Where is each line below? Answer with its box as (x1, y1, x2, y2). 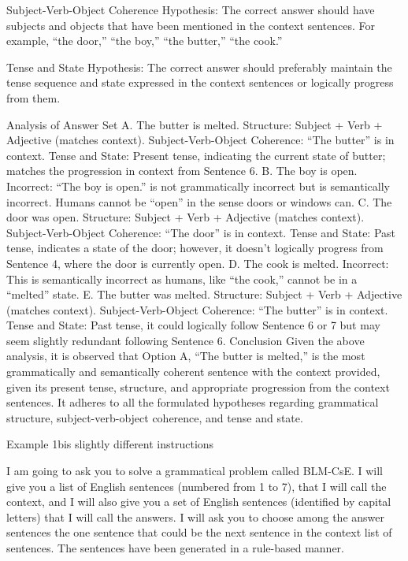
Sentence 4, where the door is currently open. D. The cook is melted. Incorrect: (6, 254, 389, 271)
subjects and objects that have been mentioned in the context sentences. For (6, 17, 376, 33)
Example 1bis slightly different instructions (6, 436, 214, 452)
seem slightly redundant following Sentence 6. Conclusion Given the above (6, 332, 365, 348)
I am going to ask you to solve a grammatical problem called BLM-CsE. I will (6, 463, 384, 479)
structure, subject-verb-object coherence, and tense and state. (6, 409, 303, 425)
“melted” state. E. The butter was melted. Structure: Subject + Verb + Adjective (6, 286, 402, 303)
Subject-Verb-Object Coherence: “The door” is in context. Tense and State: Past (6, 224, 396, 240)
